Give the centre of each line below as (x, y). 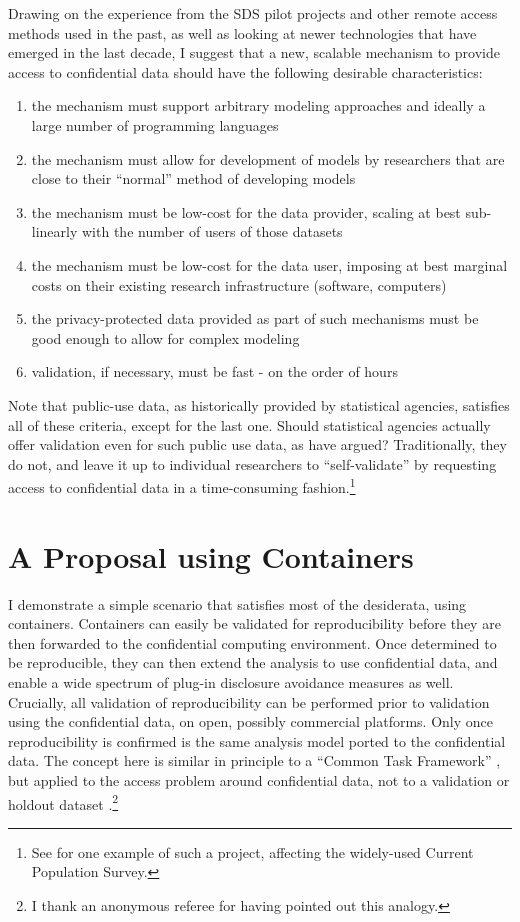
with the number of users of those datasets (212, 231)
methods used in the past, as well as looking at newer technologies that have (242, 32)
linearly (54, 231)
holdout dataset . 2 (63, 802)
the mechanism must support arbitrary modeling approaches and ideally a (258, 105)
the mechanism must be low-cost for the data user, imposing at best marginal (269, 264)
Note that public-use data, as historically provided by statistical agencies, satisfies (259, 404)
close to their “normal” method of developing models (193, 178)
